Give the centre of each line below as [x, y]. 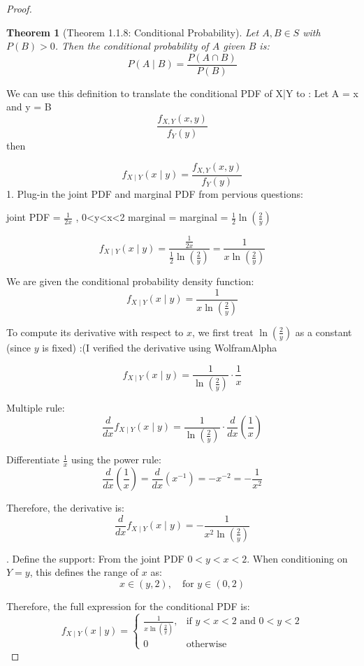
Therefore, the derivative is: [65, 508]
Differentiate [33, 459]
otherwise [206, 644]
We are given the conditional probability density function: [130, 281]
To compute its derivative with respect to [95, 332]
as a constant [323, 332]
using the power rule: [116, 459]
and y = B [29, 107]
